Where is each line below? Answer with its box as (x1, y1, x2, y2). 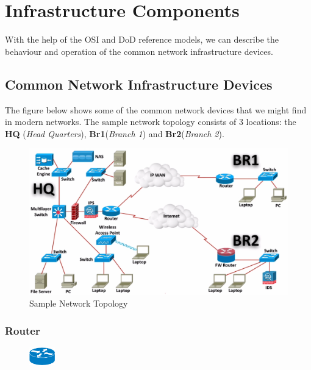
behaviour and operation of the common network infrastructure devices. (5, 44, 273, 57)
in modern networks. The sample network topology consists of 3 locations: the (5, 115, 296, 128)
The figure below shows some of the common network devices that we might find (5, 103, 307, 116)
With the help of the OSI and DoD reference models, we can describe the (5, 33, 279, 46)
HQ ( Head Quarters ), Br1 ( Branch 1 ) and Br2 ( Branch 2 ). (5, 127, 224, 140)
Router (5, 322, 40, 338)
